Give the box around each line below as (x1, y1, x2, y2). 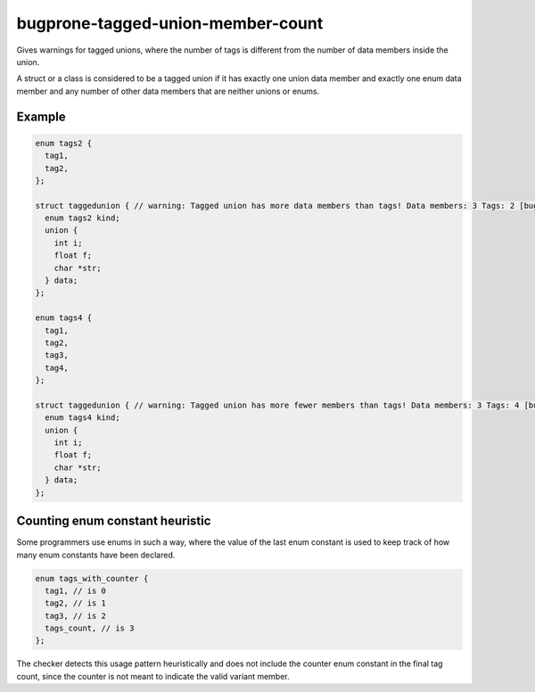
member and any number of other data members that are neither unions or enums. (16, 86, 320, 96)
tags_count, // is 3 (45, 623, 135, 633)
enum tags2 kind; (45, 213, 120, 223)
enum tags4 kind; (45, 413, 120, 423)
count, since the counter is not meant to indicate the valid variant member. (16, 671, 290, 681)
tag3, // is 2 (45, 611, 107, 621)
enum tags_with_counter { (35, 573, 149, 583)
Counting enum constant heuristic (16, 514, 211, 529)
